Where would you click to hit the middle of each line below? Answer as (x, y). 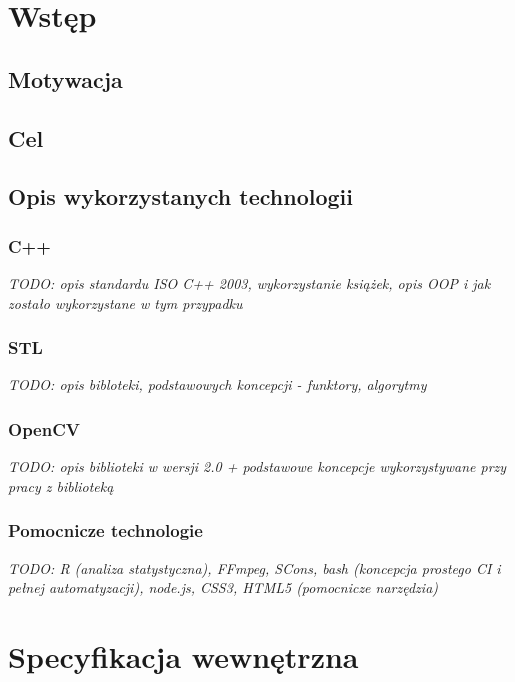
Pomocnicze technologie (105, 530)
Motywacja (65, 78)
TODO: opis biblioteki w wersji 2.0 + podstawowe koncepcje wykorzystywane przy (257, 466)
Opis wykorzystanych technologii (180, 196)
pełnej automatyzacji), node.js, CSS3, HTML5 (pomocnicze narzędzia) (223, 587)
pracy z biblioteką (61, 485)
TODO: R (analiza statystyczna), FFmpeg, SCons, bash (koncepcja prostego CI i (254, 567)
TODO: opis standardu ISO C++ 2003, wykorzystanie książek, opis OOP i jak (249, 282)
